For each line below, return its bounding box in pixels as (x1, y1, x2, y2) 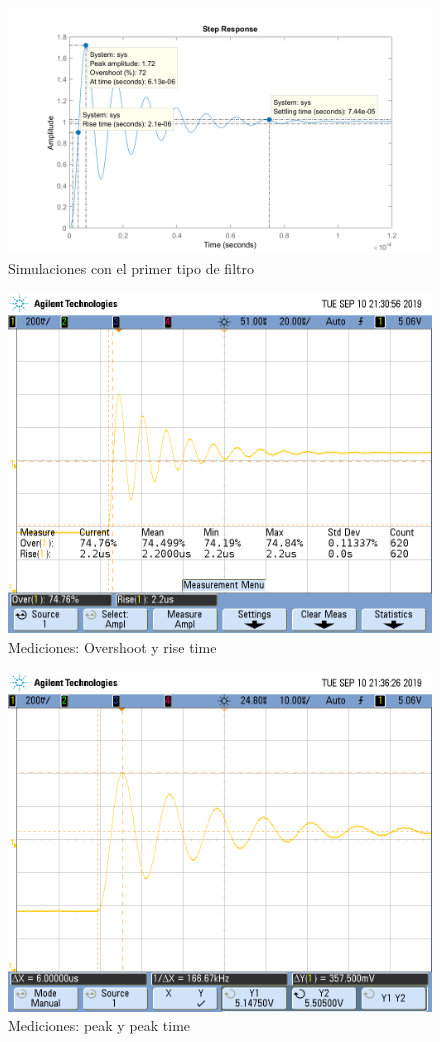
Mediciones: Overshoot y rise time (8, 636, 217, 657)
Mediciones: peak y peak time (8, 1015, 191, 1036)
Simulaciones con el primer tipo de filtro (8, 258, 254, 279)
